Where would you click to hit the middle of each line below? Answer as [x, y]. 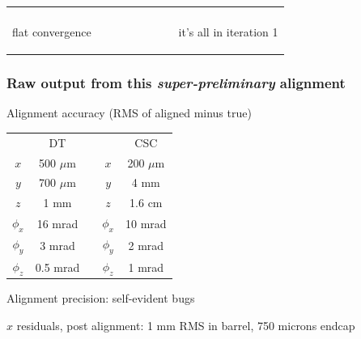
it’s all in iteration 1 [228, 32]
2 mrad [146, 245]
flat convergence [52, 32]
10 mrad [146, 223]
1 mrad [146, 267]
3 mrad [57, 245]
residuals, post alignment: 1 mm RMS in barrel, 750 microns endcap [186, 326]
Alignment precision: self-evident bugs [101, 298]
